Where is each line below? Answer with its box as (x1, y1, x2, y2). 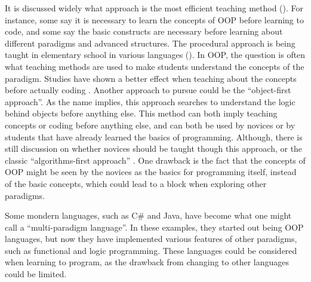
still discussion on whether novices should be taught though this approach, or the (5, 142, 303, 155)
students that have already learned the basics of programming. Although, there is (5, 130, 303, 143)
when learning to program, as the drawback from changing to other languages (5, 256, 290, 268)
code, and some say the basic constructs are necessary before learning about (5, 25, 283, 38)
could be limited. (5, 268, 67, 280)
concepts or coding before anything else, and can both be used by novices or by (5, 118, 295, 131)
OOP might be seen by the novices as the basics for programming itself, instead (5, 165, 297, 178)
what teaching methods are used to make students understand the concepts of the (5, 60, 304, 72)
